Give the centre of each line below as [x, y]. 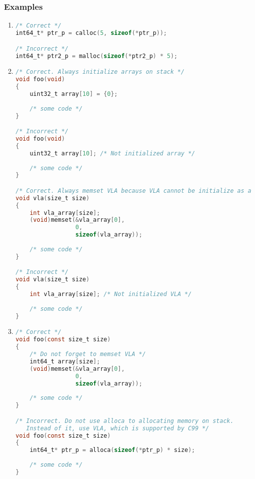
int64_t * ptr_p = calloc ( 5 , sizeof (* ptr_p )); [91, 33]
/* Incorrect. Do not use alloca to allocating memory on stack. [125, 421]
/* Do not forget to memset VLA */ [88, 354]
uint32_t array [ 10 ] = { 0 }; [74, 94]
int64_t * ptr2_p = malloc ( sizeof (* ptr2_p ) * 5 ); [97, 56]
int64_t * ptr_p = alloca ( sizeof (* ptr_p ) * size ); [113, 450]
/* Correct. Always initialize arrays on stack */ [100, 72]
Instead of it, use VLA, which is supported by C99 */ [118, 428]
